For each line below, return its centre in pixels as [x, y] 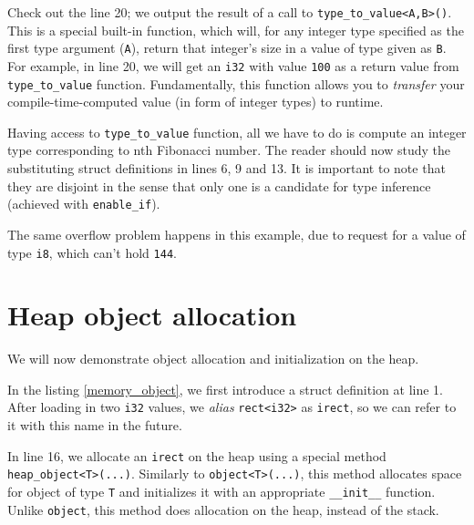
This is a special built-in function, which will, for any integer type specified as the [236, 30]
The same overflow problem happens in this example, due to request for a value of [237, 234]
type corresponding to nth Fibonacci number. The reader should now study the [229, 150]
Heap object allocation [152, 315]
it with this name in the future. [95, 425]
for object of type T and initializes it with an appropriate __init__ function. [222, 492]
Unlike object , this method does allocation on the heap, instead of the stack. [223, 509]
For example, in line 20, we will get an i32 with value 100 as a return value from [233, 65]
